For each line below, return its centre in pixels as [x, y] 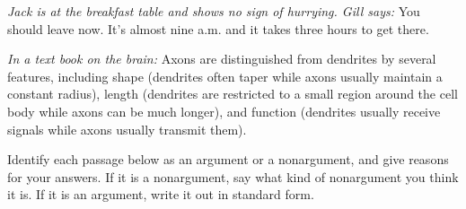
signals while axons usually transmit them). [127, 129]
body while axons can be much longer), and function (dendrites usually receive [224, 111]
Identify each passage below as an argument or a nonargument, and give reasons [228, 159]
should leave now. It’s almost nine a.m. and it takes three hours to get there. [218, 28]
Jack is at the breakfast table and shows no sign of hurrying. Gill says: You [214, 11]
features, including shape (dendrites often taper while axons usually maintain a [225, 76]
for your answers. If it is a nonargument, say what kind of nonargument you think [233, 176]
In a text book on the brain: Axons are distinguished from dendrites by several [222, 59]
